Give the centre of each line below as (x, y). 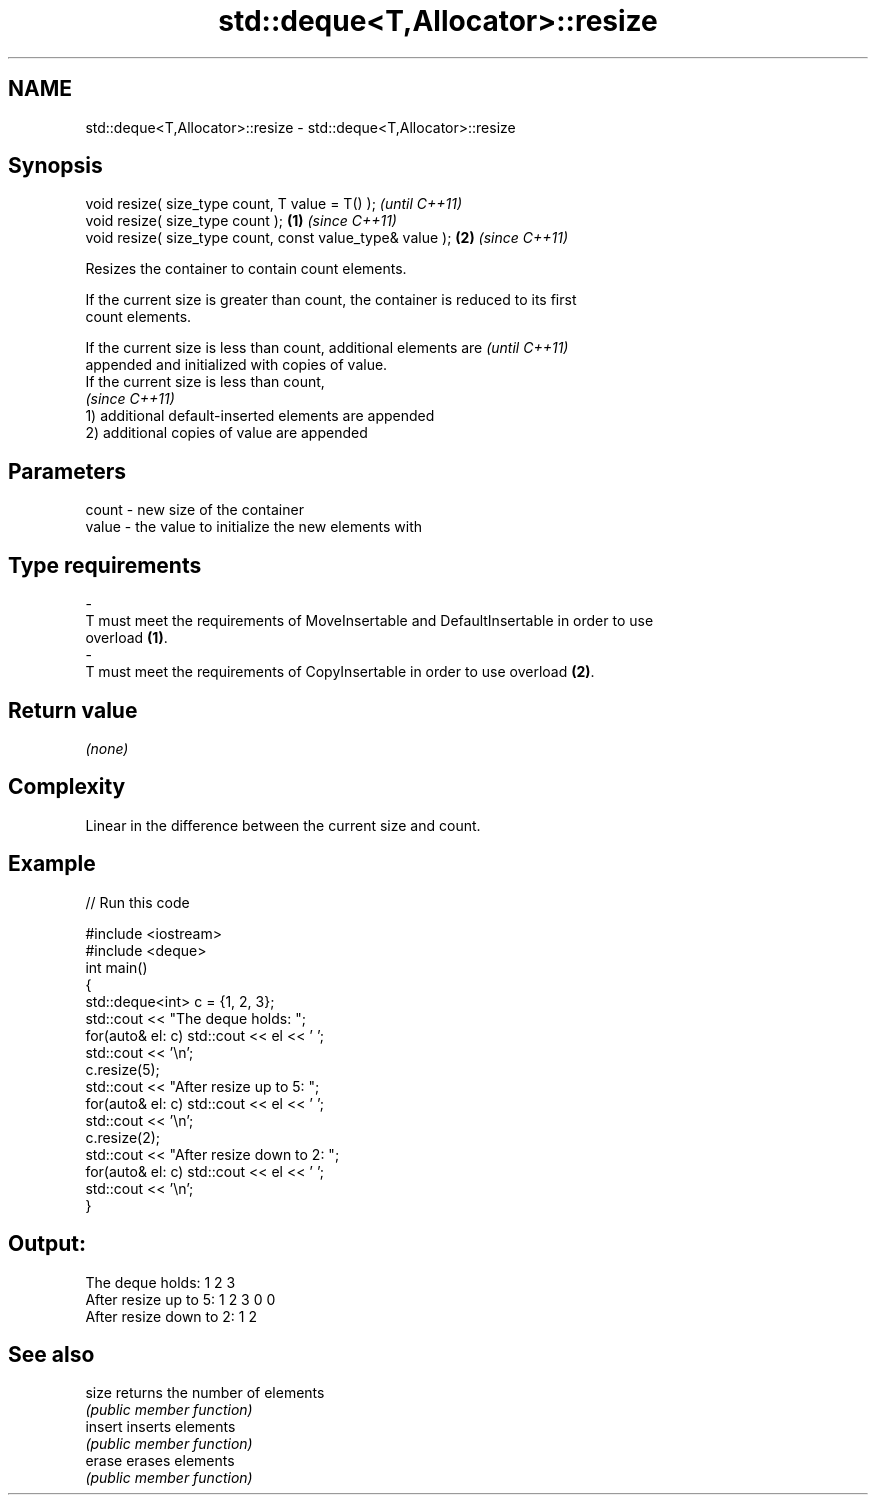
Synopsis (55, 166)
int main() (116, 967)
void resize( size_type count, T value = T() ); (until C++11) (274, 204)
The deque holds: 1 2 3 (160, 1282)
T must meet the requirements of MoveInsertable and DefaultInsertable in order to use (369, 621)
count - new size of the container (194, 510)
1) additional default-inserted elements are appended (260, 416)
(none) (107, 748)
